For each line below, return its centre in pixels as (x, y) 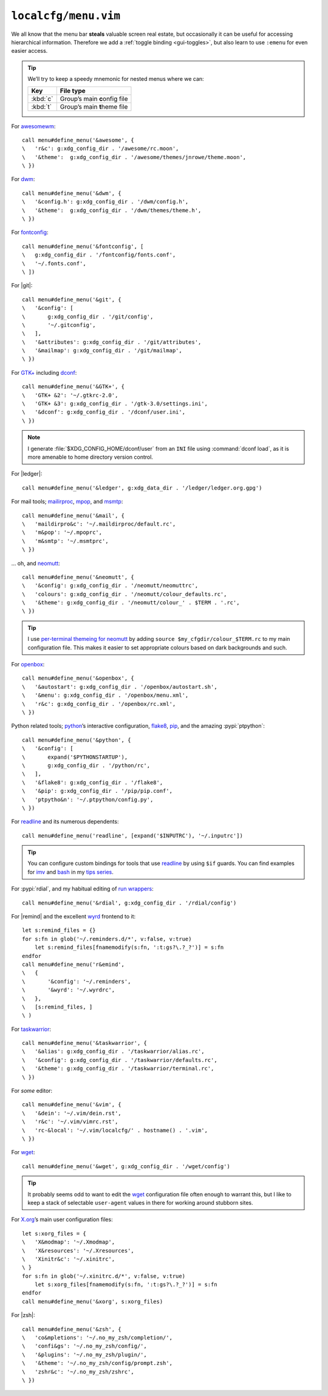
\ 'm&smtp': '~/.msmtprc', (65, 541)
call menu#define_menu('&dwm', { (72, 193)
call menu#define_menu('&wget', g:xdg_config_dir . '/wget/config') (126, 1166)
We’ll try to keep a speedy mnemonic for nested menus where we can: (116, 79)
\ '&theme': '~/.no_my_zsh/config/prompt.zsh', (97, 1363)
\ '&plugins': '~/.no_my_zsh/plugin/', (84, 1354)
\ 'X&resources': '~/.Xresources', (78, 1251)
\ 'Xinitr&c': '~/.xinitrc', (69, 1259)
